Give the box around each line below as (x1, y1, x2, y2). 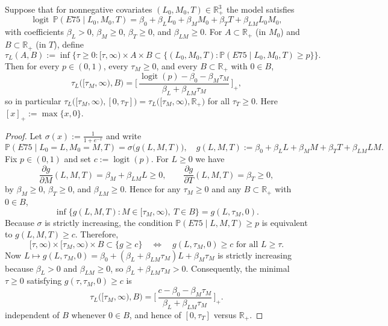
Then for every (5, 59, 60, 72)
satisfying (27, 274, 62, 287)
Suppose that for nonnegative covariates (5, 3, 152, 15)
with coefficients (5, 25, 64, 38)
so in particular (5, 94, 61, 107)
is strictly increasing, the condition (45, 216, 173, 228)
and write (105, 129, 142, 142)
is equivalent (261, 216, 308, 228)
